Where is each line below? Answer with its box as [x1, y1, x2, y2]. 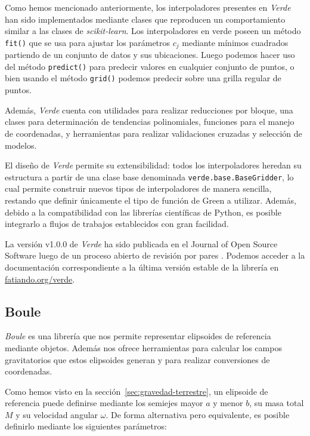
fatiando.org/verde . [5, 272, 75, 285]
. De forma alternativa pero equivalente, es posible [106, 408, 290, 420]
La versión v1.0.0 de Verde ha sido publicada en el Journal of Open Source [5, 237, 278, 250]
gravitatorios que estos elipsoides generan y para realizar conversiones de [5, 353, 270, 366]
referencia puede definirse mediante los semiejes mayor [5, 397, 203, 409]
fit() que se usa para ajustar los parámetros [5, 36, 170, 48]
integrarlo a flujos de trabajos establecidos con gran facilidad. [5, 217, 229, 230]
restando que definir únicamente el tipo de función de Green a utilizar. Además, [5, 194, 296, 206]
